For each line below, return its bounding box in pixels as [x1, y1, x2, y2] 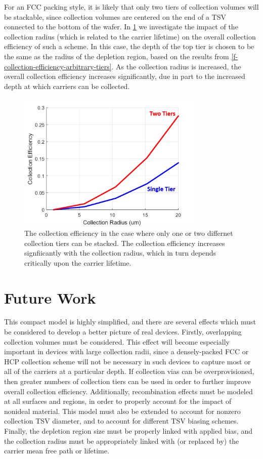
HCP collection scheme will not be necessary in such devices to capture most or [4, 356, 251, 366]
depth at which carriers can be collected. [4, 80, 130, 91]
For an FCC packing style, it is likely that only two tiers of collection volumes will [4, 2, 259, 12]
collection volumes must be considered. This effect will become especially [4, 336, 230, 347]
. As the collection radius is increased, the [111, 61, 241, 71]
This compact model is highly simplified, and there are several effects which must [4, 316, 256, 327]
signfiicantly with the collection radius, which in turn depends [24, 247, 216, 258]
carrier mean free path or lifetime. [4, 445, 109, 456]
